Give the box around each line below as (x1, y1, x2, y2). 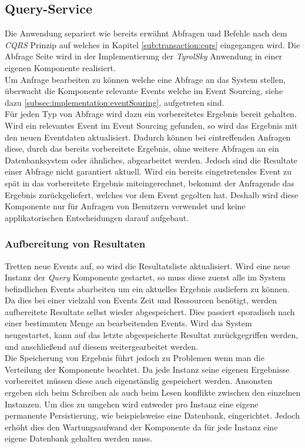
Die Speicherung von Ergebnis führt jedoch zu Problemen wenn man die (5, 352, 264, 364)
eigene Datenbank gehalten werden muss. (5, 432, 153, 444)
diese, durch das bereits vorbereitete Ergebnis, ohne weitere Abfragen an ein (5, 142, 279, 155)
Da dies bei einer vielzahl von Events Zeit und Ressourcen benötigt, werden (5, 294, 277, 306)
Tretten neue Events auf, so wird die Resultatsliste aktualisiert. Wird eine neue (5, 259, 290, 272)
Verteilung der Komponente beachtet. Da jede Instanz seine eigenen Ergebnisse (5, 363, 290, 375)
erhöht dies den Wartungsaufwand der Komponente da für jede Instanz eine (5, 420, 278, 433)
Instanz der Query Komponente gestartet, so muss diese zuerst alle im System (5, 271, 286, 283)
